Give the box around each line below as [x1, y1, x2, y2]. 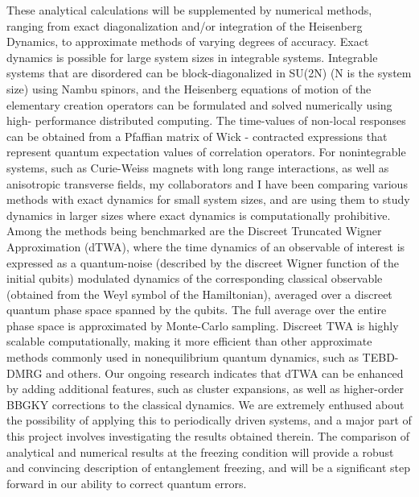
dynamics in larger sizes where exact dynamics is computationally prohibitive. [6, 206, 391, 223]
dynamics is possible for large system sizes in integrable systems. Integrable [6, 48, 378, 65]
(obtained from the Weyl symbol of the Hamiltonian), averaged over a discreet [6, 285, 392, 302]
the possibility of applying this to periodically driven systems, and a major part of [6, 412, 412, 429]
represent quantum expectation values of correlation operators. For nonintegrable [6, 143, 406, 160]
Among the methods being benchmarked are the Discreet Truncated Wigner [6, 222, 382, 239]
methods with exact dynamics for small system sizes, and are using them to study [6, 191, 410, 208]
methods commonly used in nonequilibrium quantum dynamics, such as [6, 349, 359, 366]
